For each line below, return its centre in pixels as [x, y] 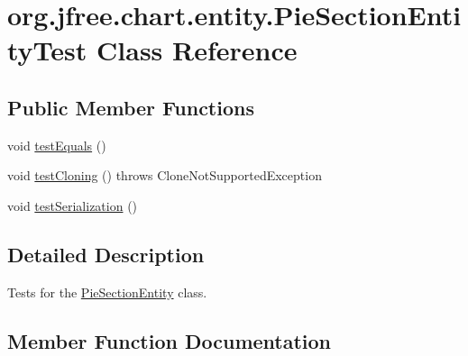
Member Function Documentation [170, 340]
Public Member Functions [131, 107]
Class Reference [197, 50]
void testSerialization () [73, 205]
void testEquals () [57, 145]
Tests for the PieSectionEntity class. [107, 292]
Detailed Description [106, 254]
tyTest [47, 50]
